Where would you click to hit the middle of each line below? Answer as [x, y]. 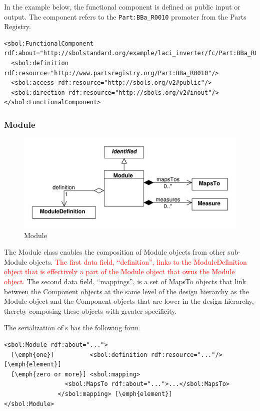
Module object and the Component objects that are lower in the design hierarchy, [129, 301]
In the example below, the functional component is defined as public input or [122, 7]
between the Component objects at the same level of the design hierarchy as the [126, 291]
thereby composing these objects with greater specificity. [90, 311]
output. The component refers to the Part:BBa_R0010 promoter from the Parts [125, 16]
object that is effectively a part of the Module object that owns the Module [119, 271]
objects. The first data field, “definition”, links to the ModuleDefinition [138, 261]
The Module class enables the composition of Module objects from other [115, 252]
